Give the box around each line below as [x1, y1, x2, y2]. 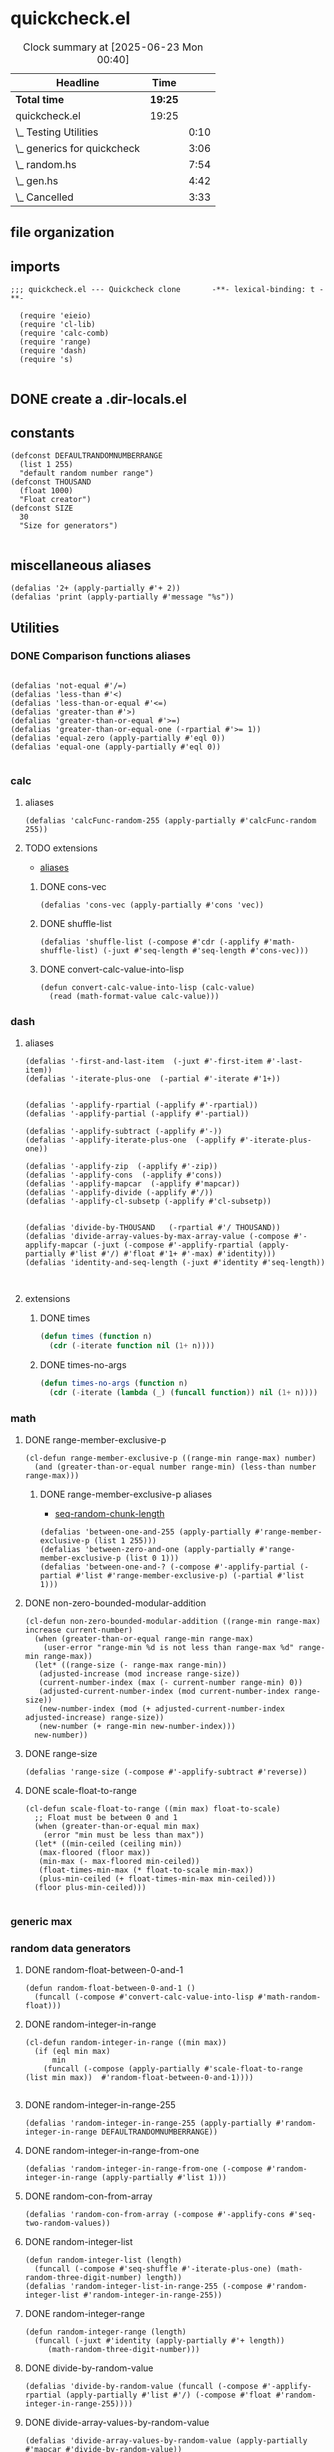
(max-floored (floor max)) [38, 1848, 152, 1858]
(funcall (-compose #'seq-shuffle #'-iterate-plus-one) [34, 2264, 272, 2274]
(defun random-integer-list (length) [24, 2255, 183, 2266]
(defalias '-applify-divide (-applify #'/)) [24, 1188, 214, 1198]
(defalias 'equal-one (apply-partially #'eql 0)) [10, 742, 222, 752]
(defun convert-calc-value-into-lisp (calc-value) [39, 983, 256, 993]
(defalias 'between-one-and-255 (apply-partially [39, 1527, 252, 1537]
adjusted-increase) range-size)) [24, 1713, 165, 1723]
